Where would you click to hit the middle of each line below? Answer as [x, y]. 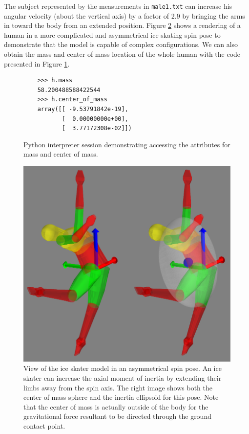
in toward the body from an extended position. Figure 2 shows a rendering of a [122, 25]
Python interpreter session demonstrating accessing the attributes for [127, 144]
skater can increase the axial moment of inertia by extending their [123, 377]
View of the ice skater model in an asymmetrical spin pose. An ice [123, 368]
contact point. [44, 425]
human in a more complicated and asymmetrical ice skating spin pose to [112, 34]
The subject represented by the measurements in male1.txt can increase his [118, 6]
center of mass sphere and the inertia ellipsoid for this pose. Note [121, 397]
